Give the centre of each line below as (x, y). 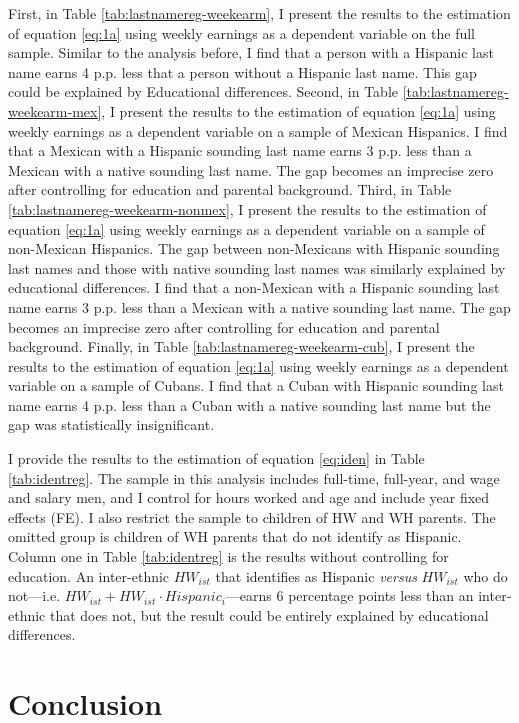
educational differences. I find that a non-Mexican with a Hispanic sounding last (254, 287)
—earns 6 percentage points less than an (349, 595)
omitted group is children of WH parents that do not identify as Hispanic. (235, 536)
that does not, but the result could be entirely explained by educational (269, 614)
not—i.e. (34, 595)
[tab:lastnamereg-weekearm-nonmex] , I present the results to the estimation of (247, 208)
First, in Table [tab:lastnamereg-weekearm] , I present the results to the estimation (259, 13)
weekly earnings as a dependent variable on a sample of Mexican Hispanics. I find (258, 130)
